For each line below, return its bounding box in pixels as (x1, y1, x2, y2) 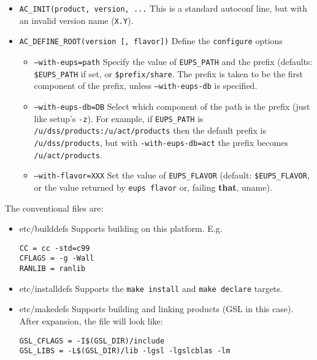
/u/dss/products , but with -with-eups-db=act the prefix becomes (34, 136, 288, 148)
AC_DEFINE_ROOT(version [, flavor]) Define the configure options (19, 34, 283, 47)
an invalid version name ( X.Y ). (19, 13, 134, 26)
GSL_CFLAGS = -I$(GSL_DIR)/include (19, 336, 165, 345)
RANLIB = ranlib (19, 264, 86, 274)
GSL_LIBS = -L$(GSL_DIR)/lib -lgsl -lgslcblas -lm (19, 347, 231, 356)
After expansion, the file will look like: (19, 314, 163, 327)
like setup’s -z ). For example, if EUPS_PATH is (34, 112, 204, 124)
